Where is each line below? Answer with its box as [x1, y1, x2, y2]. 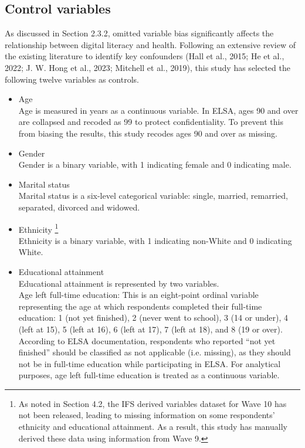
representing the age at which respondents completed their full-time [18, 300, 262, 312]
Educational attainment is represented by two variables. [18, 277, 219, 289]
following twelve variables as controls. [5, 73, 139, 85]
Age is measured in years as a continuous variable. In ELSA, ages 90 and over [18, 104, 299, 116]
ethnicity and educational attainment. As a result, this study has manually [18, 420, 287, 433]
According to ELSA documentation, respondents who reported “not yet [18, 334, 276, 347]
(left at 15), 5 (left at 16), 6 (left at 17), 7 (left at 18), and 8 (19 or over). [18, 323, 283, 335]
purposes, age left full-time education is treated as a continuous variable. [18, 369, 280, 381]
